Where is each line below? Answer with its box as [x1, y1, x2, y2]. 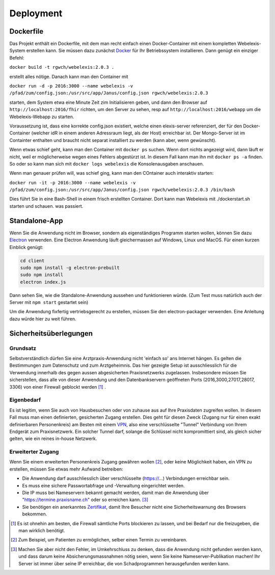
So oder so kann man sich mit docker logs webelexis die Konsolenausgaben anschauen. [9, 160, 204, 167]
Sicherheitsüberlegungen [9, 329, 93, 338]
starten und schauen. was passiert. [9, 203, 84, 209]
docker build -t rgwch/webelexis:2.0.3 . [9, 64, 115, 70]
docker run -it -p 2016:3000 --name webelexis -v [9, 180, 136, 185]
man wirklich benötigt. [18, 527, 66, 533]
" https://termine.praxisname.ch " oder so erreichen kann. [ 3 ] [22, 497, 149, 503]
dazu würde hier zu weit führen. [9, 316, 76, 322]
